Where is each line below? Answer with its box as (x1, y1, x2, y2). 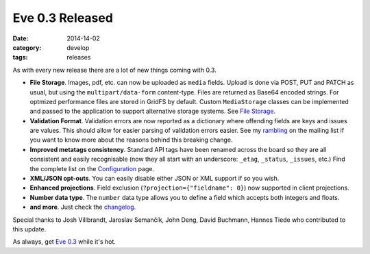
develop (66, 43, 90, 51)
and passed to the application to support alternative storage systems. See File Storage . (29, 107, 276, 116)
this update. (12, 225, 47, 233)
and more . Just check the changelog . (29, 203, 136, 212)
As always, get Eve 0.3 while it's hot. (12, 238, 116, 246)
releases (66, 53, 91, 62)
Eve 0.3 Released (12, 10, 113, 25)
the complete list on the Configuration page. (29, 164, 154, 173)
